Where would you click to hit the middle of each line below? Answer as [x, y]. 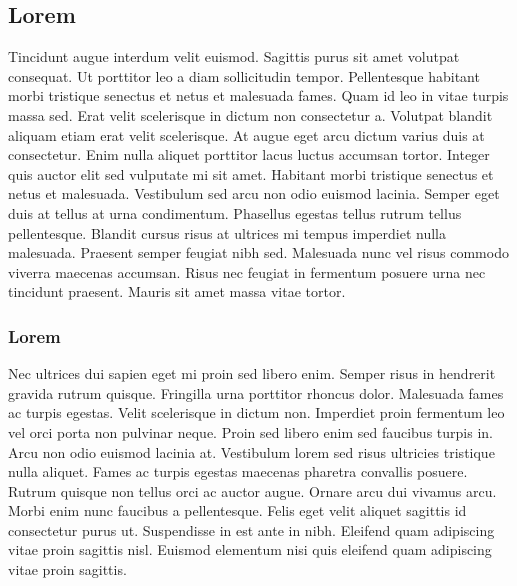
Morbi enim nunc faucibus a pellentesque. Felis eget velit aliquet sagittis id [237, 510]
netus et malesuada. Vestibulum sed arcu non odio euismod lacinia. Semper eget [254, 193]
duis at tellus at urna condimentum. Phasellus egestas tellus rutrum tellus [235, 212]
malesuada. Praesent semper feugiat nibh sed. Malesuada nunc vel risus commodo [258, 252]
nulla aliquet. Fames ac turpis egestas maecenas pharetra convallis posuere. [238, 471]
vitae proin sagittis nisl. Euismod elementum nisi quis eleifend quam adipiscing [250, 549]
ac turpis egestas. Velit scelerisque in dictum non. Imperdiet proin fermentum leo [256, 412]
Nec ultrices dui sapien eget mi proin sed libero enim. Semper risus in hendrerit [252, 373]
